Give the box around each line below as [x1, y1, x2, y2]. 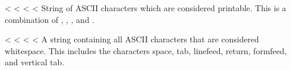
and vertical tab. [5, 56, 65, 68]
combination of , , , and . [5, 13, 95, 25]
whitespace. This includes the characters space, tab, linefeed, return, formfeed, [5, 44, 287, 56]
